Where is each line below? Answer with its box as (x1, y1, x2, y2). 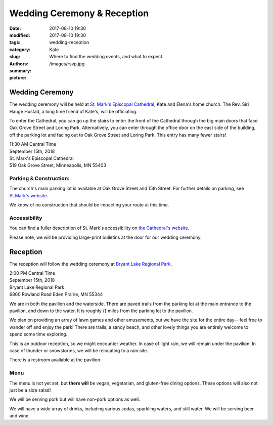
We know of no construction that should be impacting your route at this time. (9, 202, 169, 208)
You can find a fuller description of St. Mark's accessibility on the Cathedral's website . (9, 225, 190, 231)
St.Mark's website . (9, 192, 49, 198)
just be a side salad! (9, 387, 51, 393)
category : (9, 46, 31, 53)
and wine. (9, 413, 30, 419)
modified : (9, 32, 30, 38)
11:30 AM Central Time (9, 141, 57, 147)
